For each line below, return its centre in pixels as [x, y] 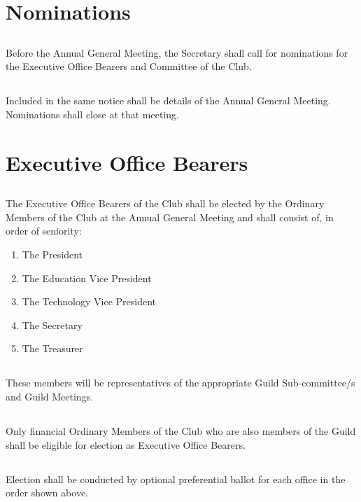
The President [52, 255]
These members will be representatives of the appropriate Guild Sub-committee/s [180, 383]
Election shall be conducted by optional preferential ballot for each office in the [176, 479]
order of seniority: [44, 231]
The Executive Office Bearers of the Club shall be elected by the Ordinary [165, 203]
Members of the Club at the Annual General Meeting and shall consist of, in [170, 217]
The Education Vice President [87, 278]
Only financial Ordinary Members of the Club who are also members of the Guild [181, 431]
